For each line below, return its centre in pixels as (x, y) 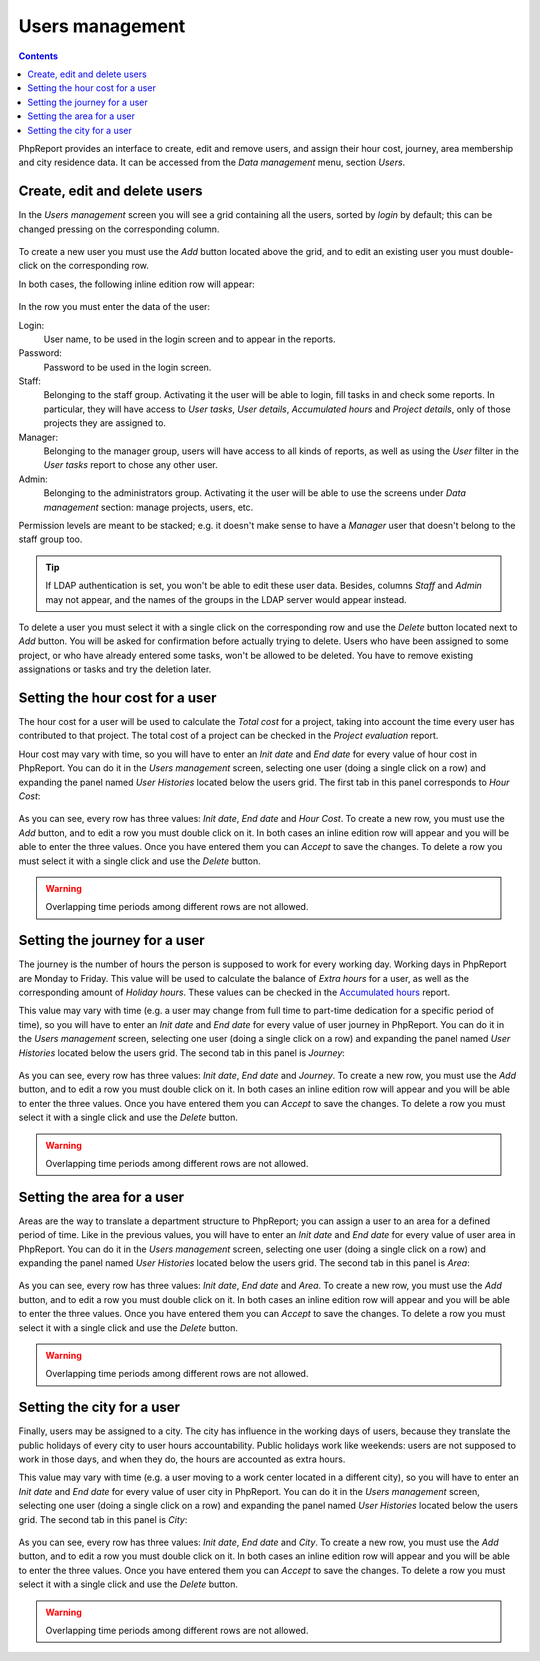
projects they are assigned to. (105, 423)
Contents (38, 56)
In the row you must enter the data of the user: (114, 307)
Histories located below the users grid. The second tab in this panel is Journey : (181, 1052)
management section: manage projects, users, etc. (148, 507)
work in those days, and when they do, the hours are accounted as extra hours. (182, 1459)
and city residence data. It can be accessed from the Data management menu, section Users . (212, 162)
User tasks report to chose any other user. (131, 465)
